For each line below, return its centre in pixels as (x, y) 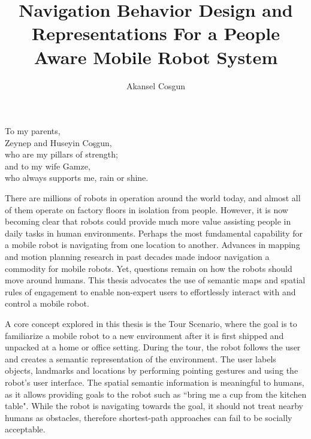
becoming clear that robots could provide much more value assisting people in (148, 221)
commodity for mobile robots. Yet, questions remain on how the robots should (149, 268)
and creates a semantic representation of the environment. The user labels (141, 358)
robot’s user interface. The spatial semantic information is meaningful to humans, (155, 382)
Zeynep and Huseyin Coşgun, (58, 142)
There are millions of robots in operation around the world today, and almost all (153, 198)
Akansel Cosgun (156, 85)
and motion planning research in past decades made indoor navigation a (137, 257)
